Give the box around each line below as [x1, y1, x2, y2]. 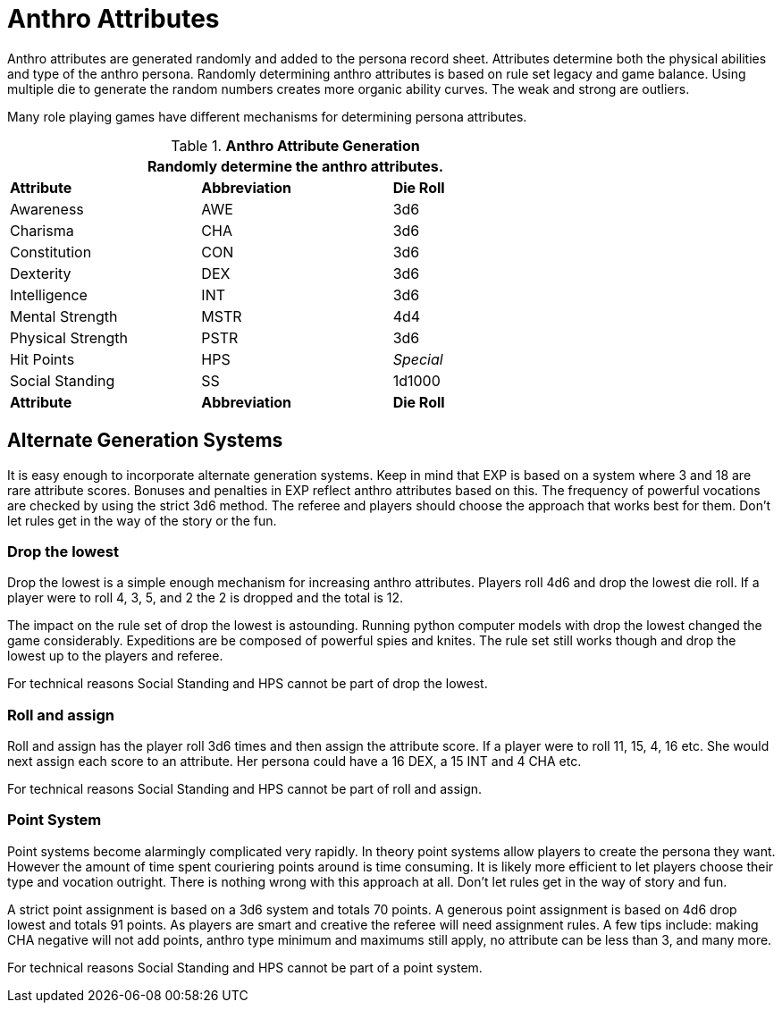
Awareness [10, 199, 84, 218]
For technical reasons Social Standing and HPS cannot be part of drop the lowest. [7, 676, 488, 692]
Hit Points [10, 349, 75, 368]
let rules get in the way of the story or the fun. [7, 512, 277, 528]
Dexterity [10, 264, 71, 282]
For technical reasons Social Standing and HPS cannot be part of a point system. [7, 959, 483, 975]
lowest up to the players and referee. [7, 648, 223, 664]
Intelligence [10, 285, 88, 304]
